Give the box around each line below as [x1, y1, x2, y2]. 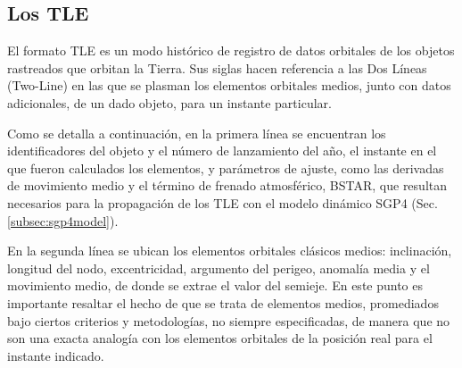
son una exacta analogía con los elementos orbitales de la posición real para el [7, 329, 433, 347]
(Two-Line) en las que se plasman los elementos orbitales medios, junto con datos [7, 76, 451, 95]
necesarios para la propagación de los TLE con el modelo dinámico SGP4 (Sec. [7, 193, 438, 212]
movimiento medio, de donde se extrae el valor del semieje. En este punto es [7, 276, 424, 295]
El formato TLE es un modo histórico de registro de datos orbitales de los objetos [7, 41, 455, 60]
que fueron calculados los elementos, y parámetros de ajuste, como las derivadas [7, 158, 444, 177]
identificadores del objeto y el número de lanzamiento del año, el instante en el [7, 141, 437, 160]
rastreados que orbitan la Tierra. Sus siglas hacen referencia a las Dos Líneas [7, 58, 427, 77]
